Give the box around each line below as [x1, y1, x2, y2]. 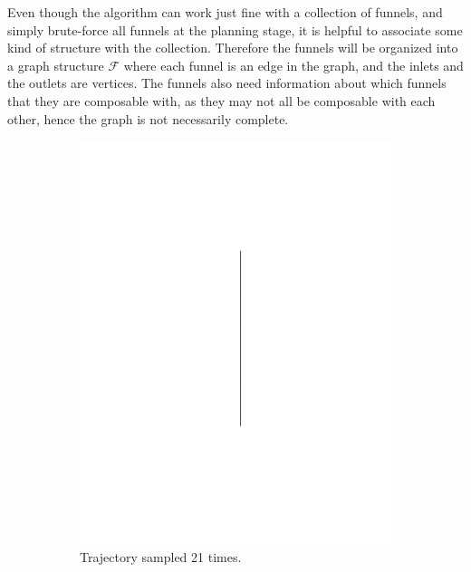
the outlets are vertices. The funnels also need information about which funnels [7, 73, 447, 92]
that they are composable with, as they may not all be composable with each [7, 91, 436, 110]
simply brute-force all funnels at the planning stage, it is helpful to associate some [7, 20, 463, 39]
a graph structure [7, 55, 104, 74]
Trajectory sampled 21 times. [80, 548, 242, 567]
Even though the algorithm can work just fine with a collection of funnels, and [7, 3, 443, 21]
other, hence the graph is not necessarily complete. [7, 109, 289, 128]
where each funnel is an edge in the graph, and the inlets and [123, 55, 464, 74]
